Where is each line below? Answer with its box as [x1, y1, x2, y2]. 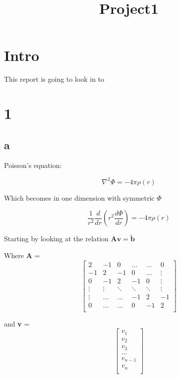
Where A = [4, 250, 40, 260]
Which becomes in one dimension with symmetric [4, 192, 155, 203]
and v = [4, 318, 30, 328]
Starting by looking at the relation [4, 233, 109, 244]
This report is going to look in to [4, 74, 105, 84]
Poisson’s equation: [4, 160, 62, 170]
